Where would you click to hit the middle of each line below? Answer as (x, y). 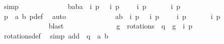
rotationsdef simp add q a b (56, 35)
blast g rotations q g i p (120, 26)
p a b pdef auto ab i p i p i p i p (112, 16)
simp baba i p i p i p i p (92, 6)
